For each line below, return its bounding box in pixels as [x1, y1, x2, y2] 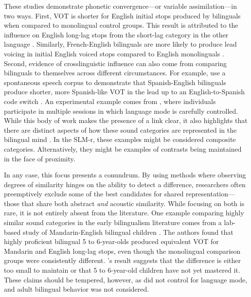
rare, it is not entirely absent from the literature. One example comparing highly [4, 208, 244, 218]
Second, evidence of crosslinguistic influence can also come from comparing [4, 58, 227, 68]
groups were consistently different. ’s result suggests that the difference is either [4, 255, 241, 265]
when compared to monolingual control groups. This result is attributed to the [4, 20, 238, 30]
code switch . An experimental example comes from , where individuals [4, 96, 216, 106]
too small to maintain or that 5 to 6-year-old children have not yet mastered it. [4, 265, 240, 275]
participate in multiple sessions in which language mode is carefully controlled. [4, 105, 238, 116]
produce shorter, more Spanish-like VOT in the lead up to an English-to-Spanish [4, 87, 245, 97]
